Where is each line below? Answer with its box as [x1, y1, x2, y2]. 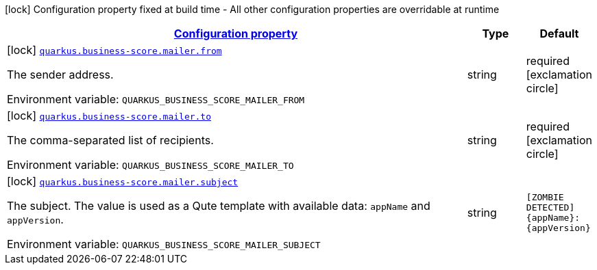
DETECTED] [526, 202, 575, 213]
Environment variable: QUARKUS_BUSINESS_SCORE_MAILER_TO [7, 158, 294, 172]
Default [539, 27, 579, 40]
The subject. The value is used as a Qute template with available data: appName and [7, 199, 430, 213]
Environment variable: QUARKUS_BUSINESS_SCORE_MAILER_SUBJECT [7, 237, 321, 251]
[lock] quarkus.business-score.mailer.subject [7, 174, 239, 188]
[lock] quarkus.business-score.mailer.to [7, 109, 212, 122]
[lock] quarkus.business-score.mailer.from [7, 43, 222, 57]
